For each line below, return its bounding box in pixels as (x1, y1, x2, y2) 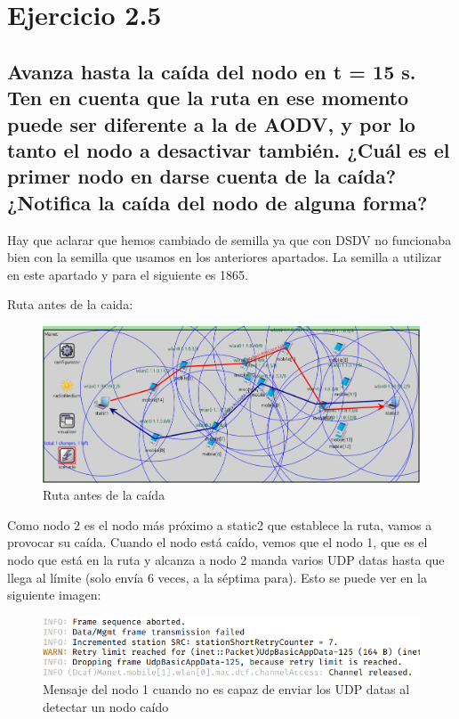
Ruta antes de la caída (43, 486, 165, 504)
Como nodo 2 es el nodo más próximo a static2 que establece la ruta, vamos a (7, 515, 432, 534)
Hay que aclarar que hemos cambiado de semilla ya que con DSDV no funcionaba (7, 230, 452, 249)
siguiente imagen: (7, 585, 101, 604)
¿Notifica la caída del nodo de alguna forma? (7, 188, 428, 216)
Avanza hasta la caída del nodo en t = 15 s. (7, 57, 416, 85)
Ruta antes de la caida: (7, 295, 133, 314)
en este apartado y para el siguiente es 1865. (7, 265, 248, 283)
